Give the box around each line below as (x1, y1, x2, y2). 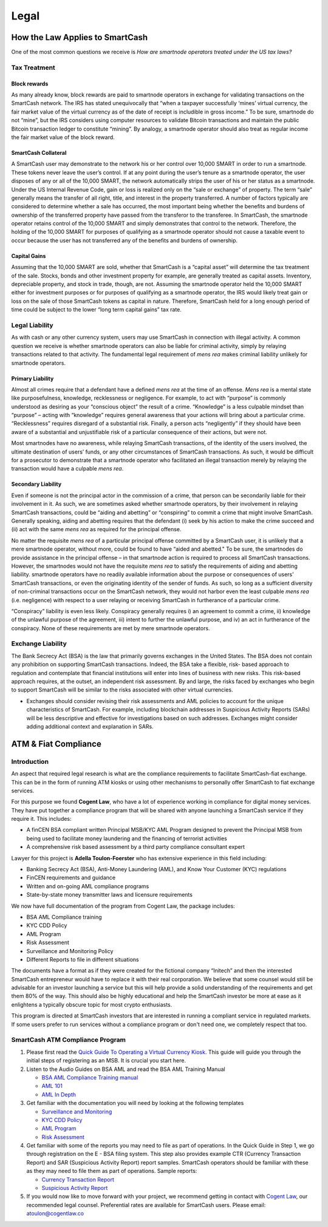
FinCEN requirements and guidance (26, 874, 115, 882)
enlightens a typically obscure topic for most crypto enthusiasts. (11, 1001, 173, 1008)
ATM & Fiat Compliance (11, 738, 101, 749)
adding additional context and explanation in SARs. (26, 722, 154, 730)
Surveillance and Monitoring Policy (26, 947, 114, 954)
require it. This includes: (11, 815, 72, 823)
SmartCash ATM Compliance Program (11, 1036, 126, 1044)
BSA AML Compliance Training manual (41, 1073, 138, 1081)
